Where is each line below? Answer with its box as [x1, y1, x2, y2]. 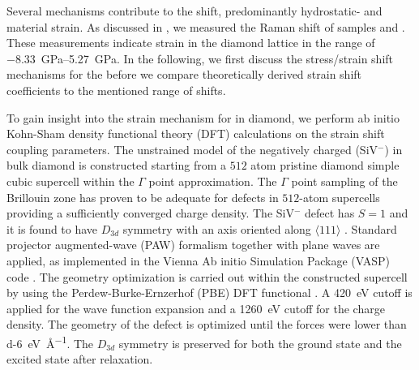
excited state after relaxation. [6, 351, 153, 368]
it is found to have [6, 220, 98, 237]
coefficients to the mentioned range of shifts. [6, 81, 226, 98]
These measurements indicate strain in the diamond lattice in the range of [6, 34, 375, 51]
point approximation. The [148, 172, 277, 189]
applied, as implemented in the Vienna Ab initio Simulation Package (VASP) [6, 252, 391, 269]
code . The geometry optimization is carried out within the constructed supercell [6, 268, 408, 285]
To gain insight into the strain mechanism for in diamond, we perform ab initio [6, 109, 400, 126]
